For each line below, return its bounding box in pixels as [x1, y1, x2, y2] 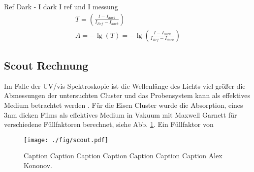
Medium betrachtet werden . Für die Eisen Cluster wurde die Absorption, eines [4, 100, 243, 110]
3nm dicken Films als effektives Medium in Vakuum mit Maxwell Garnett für [4, 109, 237, 120]
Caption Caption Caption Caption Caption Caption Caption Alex [24, 150, 222, 161]
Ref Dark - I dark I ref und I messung [4, 1, 118, 11]
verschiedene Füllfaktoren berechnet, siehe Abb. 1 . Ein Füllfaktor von [4, 119, 214, 129]
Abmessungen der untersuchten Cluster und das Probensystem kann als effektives [4, 90, 250, 100]
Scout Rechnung [4, 58, 89, 73]
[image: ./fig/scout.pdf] [24, 136, 108, 144]
